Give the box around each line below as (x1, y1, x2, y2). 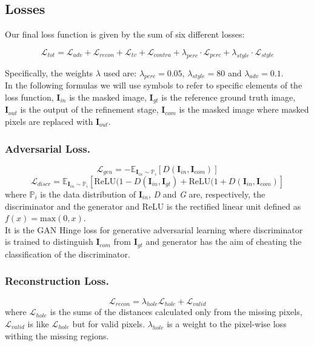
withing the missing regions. (5, 329, 109, 342)
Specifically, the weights (5, 66, 93, 79)
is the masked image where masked (179, 103, 309, 116)
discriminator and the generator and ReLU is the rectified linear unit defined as (5, 199, 301, 212)
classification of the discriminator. (5, 247, 130, 260)
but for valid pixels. (72, 317, 145, 330)
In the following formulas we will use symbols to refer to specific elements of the (5, 79, 302, 91)
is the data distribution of (40, 187, 136, 200)
